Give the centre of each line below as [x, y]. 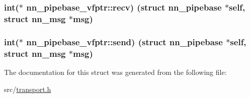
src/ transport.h [28, 89]
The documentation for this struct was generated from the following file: [115, 72]
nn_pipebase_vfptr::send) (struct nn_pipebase [124, 41]
